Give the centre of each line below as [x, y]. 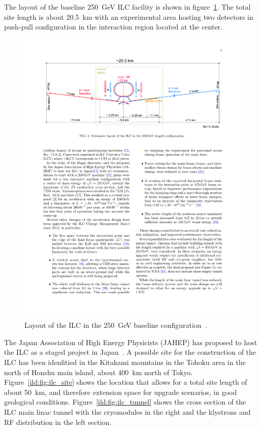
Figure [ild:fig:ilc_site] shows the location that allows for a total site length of [126, 382]
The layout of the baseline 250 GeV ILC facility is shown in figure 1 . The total [127, 7]
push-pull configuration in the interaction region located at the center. [113, 27]
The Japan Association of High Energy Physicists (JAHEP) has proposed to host [131, 342]
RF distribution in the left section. [58, 422]
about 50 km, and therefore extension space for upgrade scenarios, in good [121, 392]
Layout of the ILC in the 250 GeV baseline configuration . [116, 325]
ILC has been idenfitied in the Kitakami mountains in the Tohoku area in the [125, 362]
